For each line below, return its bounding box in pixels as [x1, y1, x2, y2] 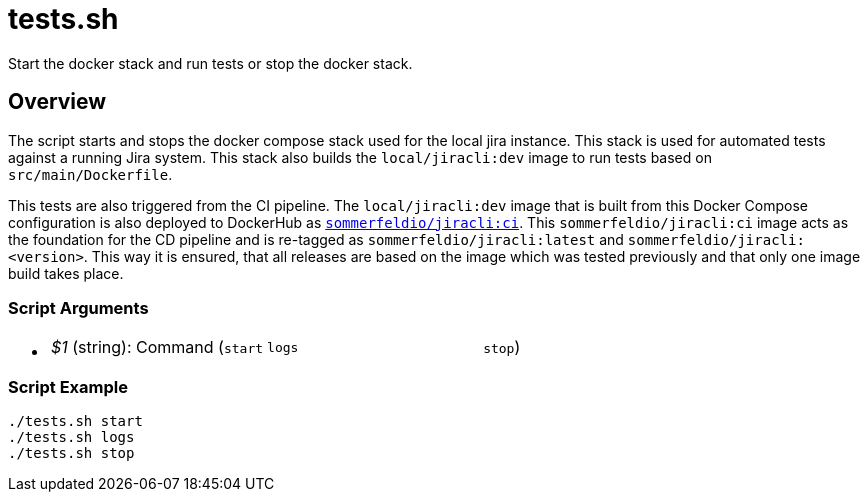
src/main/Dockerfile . [8, 165, 173, 183]
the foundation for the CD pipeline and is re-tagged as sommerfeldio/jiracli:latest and [8, 230, 624, 248]
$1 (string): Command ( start [51, 337, 264, 358]
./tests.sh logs [8, 429, 135, 446]
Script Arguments [8, 297, 149, 318]
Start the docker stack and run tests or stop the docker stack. [8, 54, 413, 72]
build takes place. [8, 264, 124, 282]
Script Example [8, 376, 128, 397]
